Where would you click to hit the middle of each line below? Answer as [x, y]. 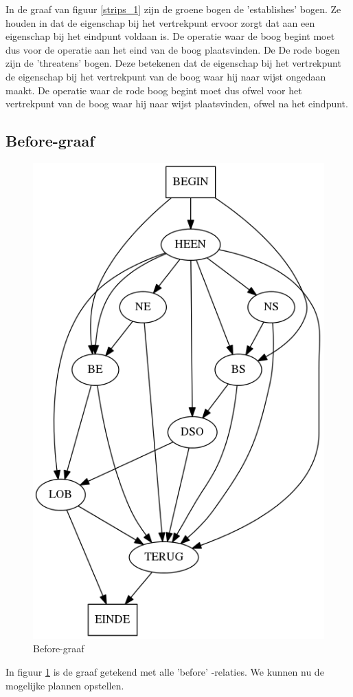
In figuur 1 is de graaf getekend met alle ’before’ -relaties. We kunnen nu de [165, 671]
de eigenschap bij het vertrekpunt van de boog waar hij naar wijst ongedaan [166, 76]
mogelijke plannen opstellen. [65, 685]
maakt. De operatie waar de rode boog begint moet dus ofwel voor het [154, 90]
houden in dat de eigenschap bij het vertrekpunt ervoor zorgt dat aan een [160, 22]
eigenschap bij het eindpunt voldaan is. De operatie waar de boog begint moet [170, 36]
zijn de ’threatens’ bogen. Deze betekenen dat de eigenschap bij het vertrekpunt [173, 63]
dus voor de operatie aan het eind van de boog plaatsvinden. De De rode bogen [173, 49]
